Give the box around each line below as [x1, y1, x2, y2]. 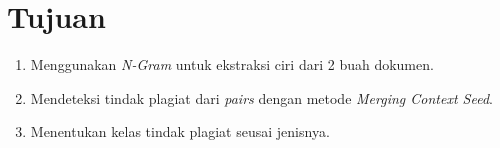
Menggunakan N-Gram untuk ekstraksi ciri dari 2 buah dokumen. [30, 54, 434, 75]
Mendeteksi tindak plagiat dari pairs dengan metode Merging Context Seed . [30, 87, 493, 108]
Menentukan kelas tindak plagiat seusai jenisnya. [30, 121, 330, 142]
